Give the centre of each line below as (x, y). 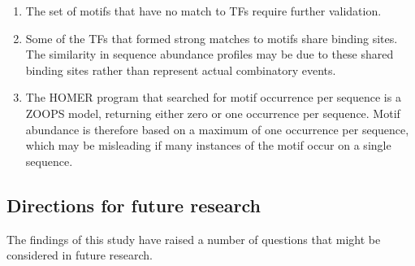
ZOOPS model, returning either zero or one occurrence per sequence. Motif (213, 113)
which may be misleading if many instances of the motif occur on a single (208, 145)
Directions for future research (134, 205)
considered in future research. (80, 255)
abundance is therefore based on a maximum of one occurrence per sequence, (217, 129)
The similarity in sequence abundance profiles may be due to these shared (210, 54)
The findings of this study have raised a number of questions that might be (194, 239)
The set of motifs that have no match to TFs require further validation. (203, 11)
